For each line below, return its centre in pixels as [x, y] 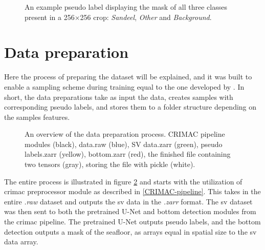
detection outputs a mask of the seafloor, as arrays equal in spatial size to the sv [130, 231]
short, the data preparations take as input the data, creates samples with [119, 97]
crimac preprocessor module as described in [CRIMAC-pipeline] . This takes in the [132, 191]
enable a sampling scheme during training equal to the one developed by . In [124, 86]
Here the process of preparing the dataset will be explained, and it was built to [128, 77]
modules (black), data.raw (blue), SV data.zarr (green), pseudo [124, 144]
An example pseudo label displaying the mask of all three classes [126, 7]
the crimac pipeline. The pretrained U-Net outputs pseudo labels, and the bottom [132, 222]
